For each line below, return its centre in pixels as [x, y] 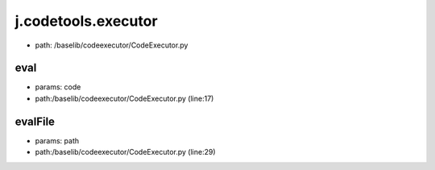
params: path [57, 140]
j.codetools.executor [86, 21]
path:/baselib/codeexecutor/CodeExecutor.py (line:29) [126, 152]
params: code [58, 87]
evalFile [35, 121]
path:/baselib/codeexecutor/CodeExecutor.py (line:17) [124, 98]
